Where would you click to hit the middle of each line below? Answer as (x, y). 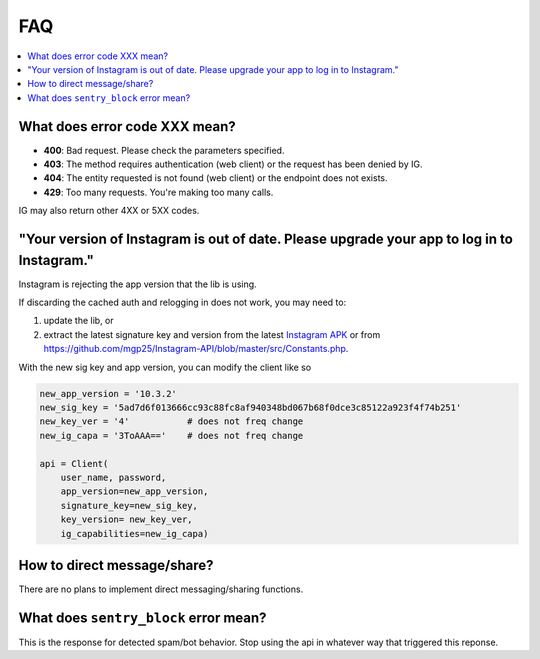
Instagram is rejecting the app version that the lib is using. (137, 284)
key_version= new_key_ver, (127, 519)
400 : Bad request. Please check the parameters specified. (164, 150)
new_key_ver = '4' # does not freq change (171, 421)
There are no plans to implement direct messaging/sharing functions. (161, 589)
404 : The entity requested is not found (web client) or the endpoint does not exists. (215, 178)
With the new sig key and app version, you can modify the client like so (165, 367)
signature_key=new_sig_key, (129, 505)
